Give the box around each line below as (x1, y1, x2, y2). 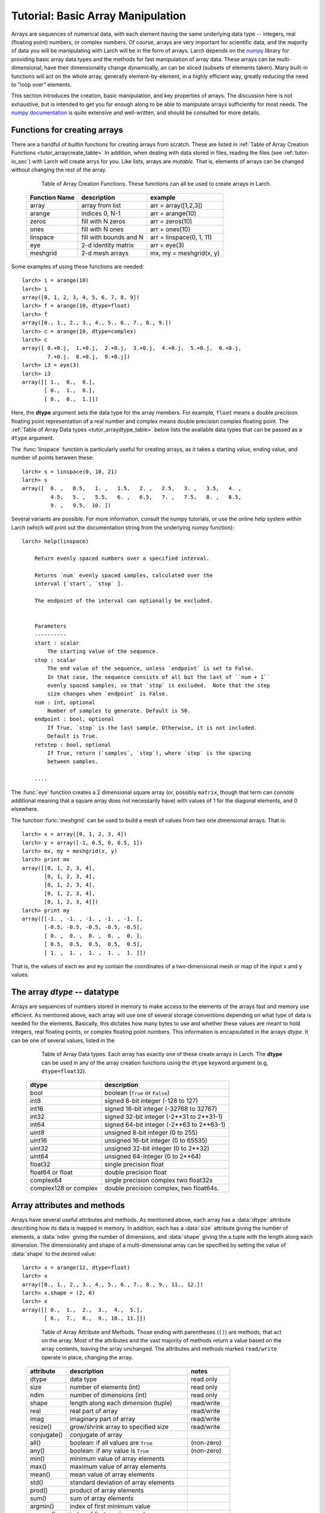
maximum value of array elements (69, 1462, 167, 1471)
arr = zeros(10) (150, 217, 193, 225)
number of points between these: (11, 454, 94, 461)
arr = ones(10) (150, 225, 191, 233)
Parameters (34, 623, 67, 629)
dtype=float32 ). (41, 1068, 87, 1075)
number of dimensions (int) (69, 1391, 147, 1399)
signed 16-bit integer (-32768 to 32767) (104, 1104, 217, 1113)
